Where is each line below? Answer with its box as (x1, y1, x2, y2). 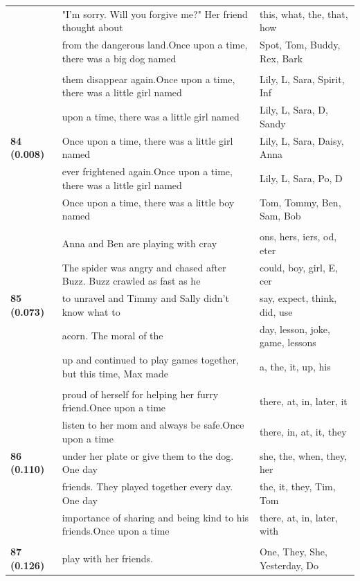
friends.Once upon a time (62, 524, 170, 538)
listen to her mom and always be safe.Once (62, 418, 244, 432)
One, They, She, (259, 544, 327, 559)
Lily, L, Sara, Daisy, (259, 133, 344, 148)
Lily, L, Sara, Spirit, (259, 71, 345, 86)
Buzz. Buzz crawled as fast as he (62, 274, 201, 288)
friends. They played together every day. (62, 479, 233, 494)
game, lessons (259, 335, 316, 350)
